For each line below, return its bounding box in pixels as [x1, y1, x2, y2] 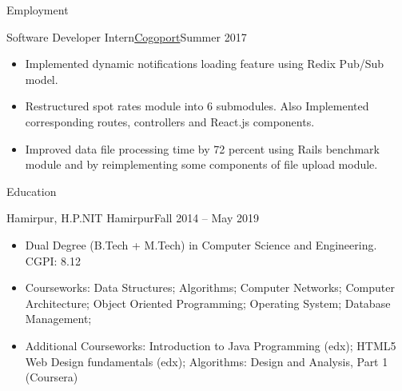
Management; [25, 310, 92, 327]
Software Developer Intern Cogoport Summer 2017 [6, 28, 247, 45]
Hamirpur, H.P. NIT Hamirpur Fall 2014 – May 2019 [6, 209, 259, 226]
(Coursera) [25, 369, 78, 385]
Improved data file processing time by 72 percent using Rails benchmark [25, 140, 380, 157]
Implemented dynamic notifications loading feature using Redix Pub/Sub [25, 55, 384, 72]
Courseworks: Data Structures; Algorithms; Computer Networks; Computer [25, 279, 395, 296]
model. [25, 70, 58, 87]
